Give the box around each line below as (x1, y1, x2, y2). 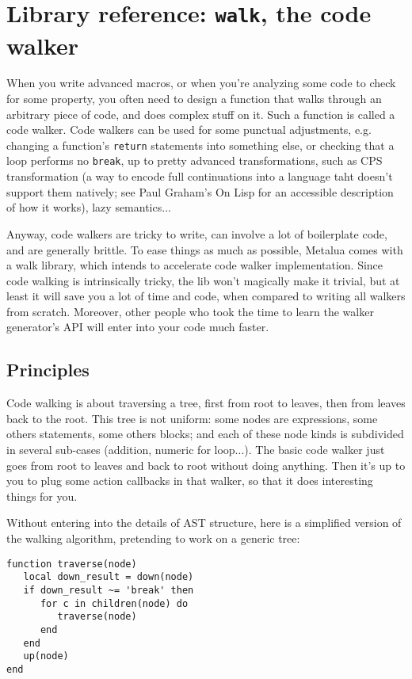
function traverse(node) (6, 558, 137, 570)
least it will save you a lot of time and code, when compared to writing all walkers (6, 288, 406, 304)
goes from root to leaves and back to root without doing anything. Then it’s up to (6, 456, 406, 473)
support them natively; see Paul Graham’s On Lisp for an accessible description (6, 183, 394, 200)
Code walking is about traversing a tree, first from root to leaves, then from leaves (6, 395, 406, 411)
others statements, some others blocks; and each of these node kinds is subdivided (6, 425, 404, 442)
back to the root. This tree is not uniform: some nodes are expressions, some (6, 410, 378, 426)
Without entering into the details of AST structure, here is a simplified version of (6, 514, 402, 531)
